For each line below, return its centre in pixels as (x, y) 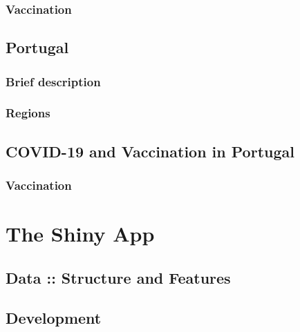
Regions (28, 113)
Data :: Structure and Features (118, 277)
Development (54, 318)
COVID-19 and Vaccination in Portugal (150, 151)
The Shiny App (80, 234)
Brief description (53, 81)
